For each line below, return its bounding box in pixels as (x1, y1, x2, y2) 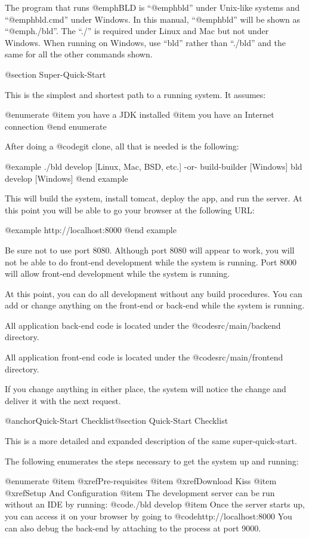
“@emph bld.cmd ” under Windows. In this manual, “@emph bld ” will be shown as (5, 13, 301, 25)
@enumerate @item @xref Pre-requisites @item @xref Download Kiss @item (5, 475, 277, 487)
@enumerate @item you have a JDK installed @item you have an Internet (5, 108, 274, 121)
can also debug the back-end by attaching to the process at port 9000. (5, 521, 261, 534)
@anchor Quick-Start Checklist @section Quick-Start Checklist (5, 414, 228, 427)
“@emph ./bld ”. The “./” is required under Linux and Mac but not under (5, 25, 269, 37)
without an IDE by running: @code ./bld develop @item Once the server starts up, (5, 498, 305, 511)
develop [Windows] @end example (5, 172, 128, 184)
